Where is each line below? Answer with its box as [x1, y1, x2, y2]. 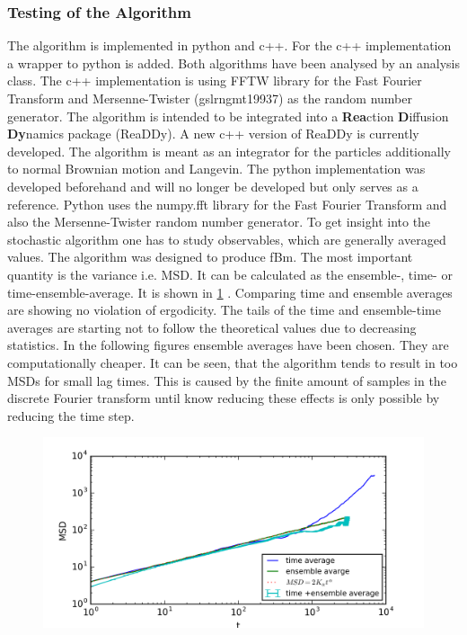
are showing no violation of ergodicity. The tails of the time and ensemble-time [7, 300, 441, 319]
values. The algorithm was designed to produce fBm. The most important [7, 247, 413, 266]
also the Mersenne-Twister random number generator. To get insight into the [7, 212, 431, 231]
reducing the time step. [7, 406, 135, 425]
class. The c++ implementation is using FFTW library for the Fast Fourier [7, 71, 422, 90]
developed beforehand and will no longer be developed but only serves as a [7, 176, 419, 195]
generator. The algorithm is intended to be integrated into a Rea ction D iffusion [7, 106, 449, 125]
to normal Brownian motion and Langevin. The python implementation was [7, 159, 426, 178]
